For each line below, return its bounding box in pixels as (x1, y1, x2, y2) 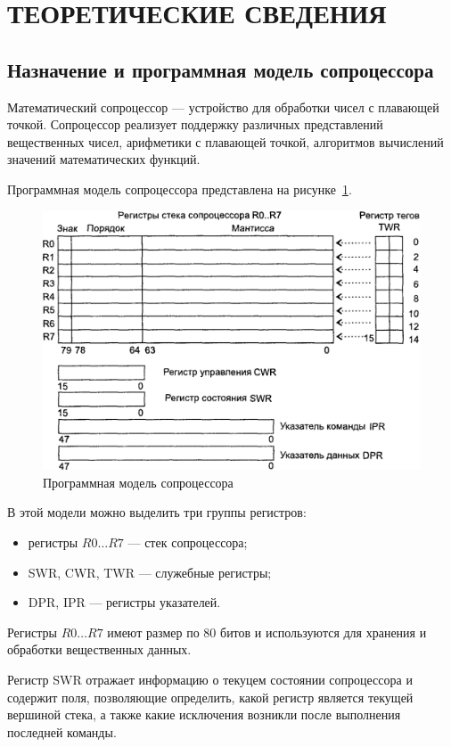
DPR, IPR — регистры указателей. (28, 593, 221, 612)
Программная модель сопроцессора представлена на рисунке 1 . (7, 179, 352, 198)
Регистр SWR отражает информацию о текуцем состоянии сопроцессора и (7, 669, 413, 688)
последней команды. (7, 722, 117, 741)
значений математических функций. (7, 150, 201, 168)
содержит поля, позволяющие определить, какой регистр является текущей (7, 687, 414, 706)
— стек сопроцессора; (127, 533, 248, 551)
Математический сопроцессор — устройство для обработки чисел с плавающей (7, 97, 439, 116)
